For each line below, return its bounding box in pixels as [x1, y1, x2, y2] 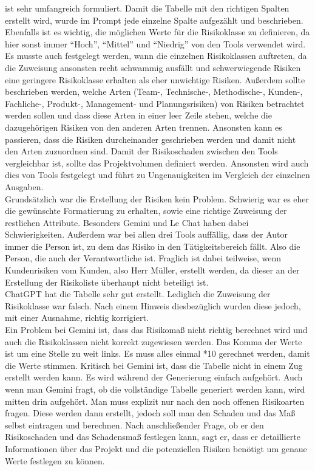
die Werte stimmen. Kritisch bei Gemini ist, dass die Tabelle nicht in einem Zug [5, 359, 303, 371]
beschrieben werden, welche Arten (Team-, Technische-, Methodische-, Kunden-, [5, 85, 303, 98]
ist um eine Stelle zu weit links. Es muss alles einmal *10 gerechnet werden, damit [5, 347, 310, 360]
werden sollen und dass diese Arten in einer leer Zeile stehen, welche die [5, 109, 272, 122]
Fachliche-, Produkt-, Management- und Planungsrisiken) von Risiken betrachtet [5, 97, 305, 109]
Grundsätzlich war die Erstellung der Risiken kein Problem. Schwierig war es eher [5, 192, 310, 205]
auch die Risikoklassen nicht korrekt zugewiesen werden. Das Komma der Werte [5, 335, 302, 348]
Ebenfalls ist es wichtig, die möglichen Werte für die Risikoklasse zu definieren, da [5, 26, 310, 38]
